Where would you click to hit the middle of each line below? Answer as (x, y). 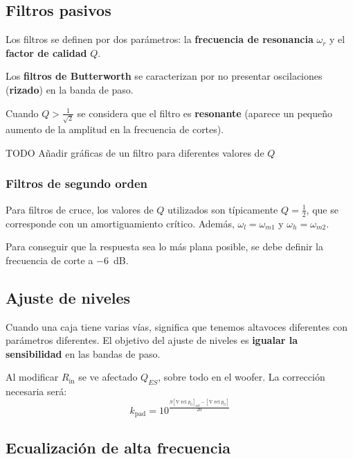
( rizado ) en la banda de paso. (70, 89)
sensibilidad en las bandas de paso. (83, 353)
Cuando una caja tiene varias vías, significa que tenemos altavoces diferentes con (177, 326)
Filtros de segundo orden (76, 183)
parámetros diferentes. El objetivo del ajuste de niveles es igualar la (152, 340)
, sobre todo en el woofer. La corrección (242, 377)
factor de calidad (46, 52)
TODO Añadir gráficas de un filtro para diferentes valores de (135, 152)
